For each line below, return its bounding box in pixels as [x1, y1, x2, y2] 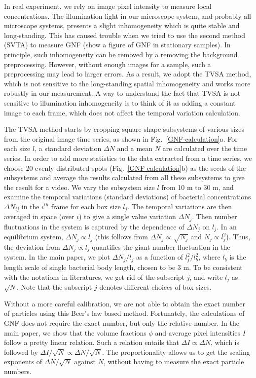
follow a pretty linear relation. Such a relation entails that [4, 337, 179, 347]
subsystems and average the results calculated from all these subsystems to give [4, 172, 245, 183]
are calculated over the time [162, 143, 247, 153]
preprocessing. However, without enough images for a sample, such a [4, 59, 211, 69]
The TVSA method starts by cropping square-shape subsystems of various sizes [4, 124, 245, 134]
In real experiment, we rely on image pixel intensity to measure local [4, 1, 212, 11]
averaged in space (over [4, 211, 74, 222]
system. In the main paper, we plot [4, 252, 110, 262]
